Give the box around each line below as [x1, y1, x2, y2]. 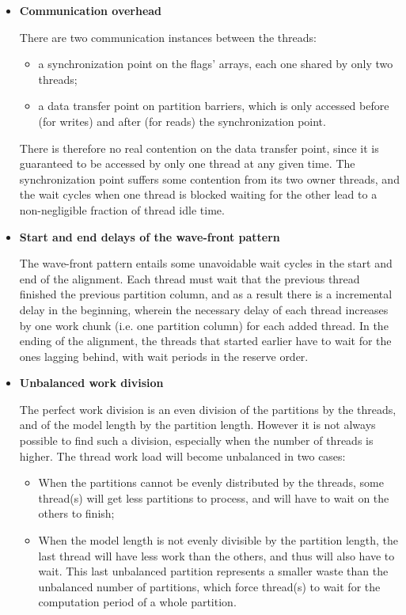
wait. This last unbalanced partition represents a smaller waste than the [38, 563, 389, 579]
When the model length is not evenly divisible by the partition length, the [38, 532, 399, 549]
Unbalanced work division [19, 374, 164, 391]
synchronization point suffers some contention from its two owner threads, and [19, 170, 400, 187]
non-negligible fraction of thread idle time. [19, 201, 225, 218]
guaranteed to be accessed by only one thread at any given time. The [19, 155, 355, 172]
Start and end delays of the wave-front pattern [19, 228, 280, 245]
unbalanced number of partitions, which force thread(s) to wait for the [38, 578, 381, 594]
